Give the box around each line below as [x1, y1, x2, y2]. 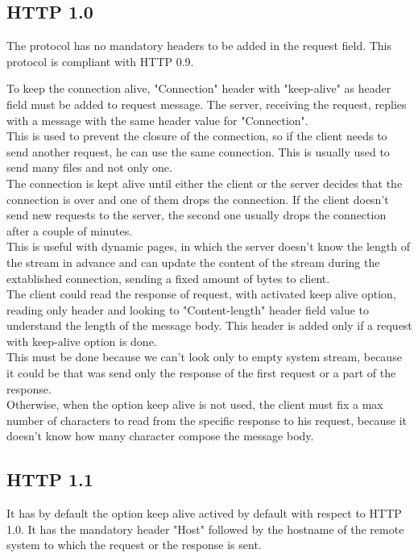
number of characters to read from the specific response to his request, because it [6, 411, 407, 428]
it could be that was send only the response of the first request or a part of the [6, 364, 396, 381]
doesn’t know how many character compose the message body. [6, 427, 314, 444]
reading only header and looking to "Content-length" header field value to [6, 301, 370, 318]
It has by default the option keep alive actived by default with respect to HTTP [6, 505, 402, 522]
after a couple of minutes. [6, 222, 133, 239]
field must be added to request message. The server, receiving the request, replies [6, 95, 407, 112]
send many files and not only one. [6, 159, 172, 176]
